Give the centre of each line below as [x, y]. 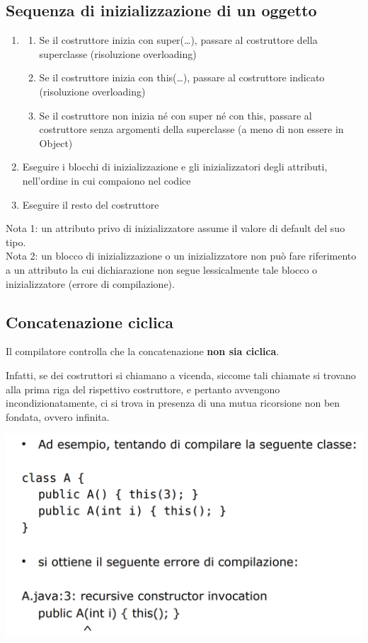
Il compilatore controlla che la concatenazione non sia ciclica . [143, 351]
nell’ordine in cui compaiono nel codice [107, 180]
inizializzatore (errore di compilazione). [90, 283]
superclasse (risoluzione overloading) [118, 53]
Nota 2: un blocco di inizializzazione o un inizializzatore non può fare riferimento [181, 256]
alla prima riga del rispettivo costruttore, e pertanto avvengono [143, 389]
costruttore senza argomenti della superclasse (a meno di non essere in [191, 129]
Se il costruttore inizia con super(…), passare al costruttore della [178, 40]
